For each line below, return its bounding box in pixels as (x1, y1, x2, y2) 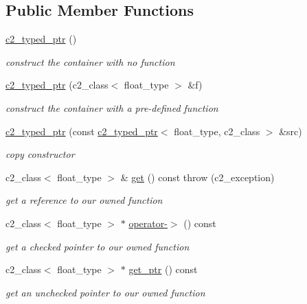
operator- (128, 215, 168, 230)
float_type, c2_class (174, 124, 260, 138)
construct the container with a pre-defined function (5, 100, 218, 115)
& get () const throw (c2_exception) (120, 169, 275, 184)
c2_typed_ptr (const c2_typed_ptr (5, 124, 158, 138)
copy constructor (5, 147, 75, 161)
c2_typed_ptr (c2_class (5, 78, 109, 92)
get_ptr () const (128, 262, 198, 277)
